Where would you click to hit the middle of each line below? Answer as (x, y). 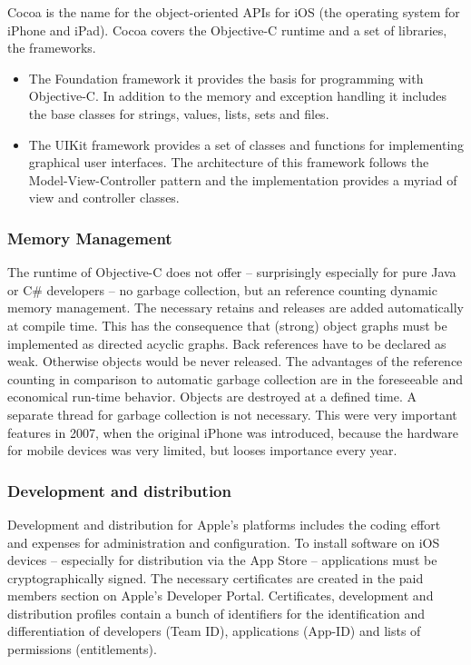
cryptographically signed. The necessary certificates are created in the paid (216, 577)
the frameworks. (52, 48)
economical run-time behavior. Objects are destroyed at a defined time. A (212, 397)
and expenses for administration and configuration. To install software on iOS (224, 542)
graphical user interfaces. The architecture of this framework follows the (229, 162)
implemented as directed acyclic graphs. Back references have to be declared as (227, 343)
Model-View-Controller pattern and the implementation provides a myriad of (243, 179)
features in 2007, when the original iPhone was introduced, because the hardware (233, 432)
